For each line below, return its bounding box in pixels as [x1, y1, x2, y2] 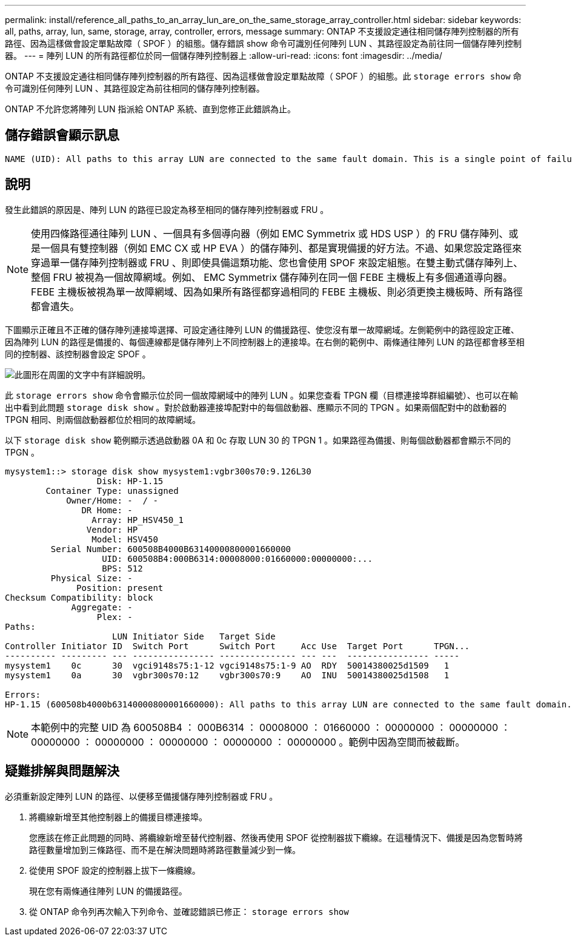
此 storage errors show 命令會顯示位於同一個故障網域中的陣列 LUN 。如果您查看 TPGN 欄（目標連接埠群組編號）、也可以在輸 [5, 390, 518, 400]
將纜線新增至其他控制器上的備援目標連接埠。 [29, 811, 207, 822]
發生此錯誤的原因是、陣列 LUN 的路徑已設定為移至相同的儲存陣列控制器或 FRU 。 [5, 204, 329, 215]
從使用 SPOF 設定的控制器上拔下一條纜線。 [29, 865, 201, 875]
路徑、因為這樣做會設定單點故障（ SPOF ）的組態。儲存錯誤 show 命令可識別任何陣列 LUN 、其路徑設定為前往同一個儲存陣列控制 [5, 38, 522, 49]
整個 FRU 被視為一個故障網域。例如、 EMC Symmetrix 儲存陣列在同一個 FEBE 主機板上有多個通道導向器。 [31, 271, 513, 283]
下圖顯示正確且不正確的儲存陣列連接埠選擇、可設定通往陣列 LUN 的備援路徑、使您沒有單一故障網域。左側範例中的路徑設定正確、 [5, 324, 519, 335]
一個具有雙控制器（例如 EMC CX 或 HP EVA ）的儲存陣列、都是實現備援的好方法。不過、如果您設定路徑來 [41, 241, 522, 254]
